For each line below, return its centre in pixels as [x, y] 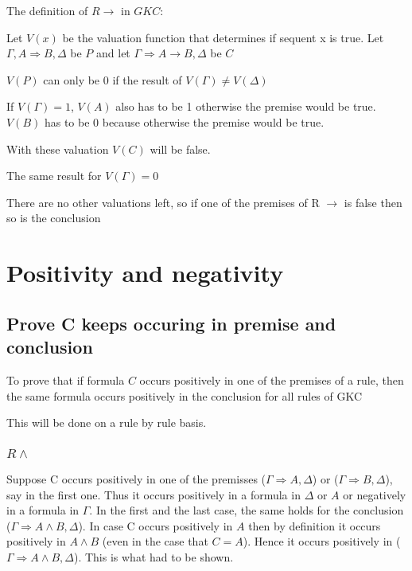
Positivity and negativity [145, 273]
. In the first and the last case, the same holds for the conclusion [247, 510]
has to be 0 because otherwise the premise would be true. [184, 121]
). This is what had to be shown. [154, 556]
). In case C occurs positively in [155, 525]
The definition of [47, 10]
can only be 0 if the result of [113, 79]
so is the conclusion [54, 218]
